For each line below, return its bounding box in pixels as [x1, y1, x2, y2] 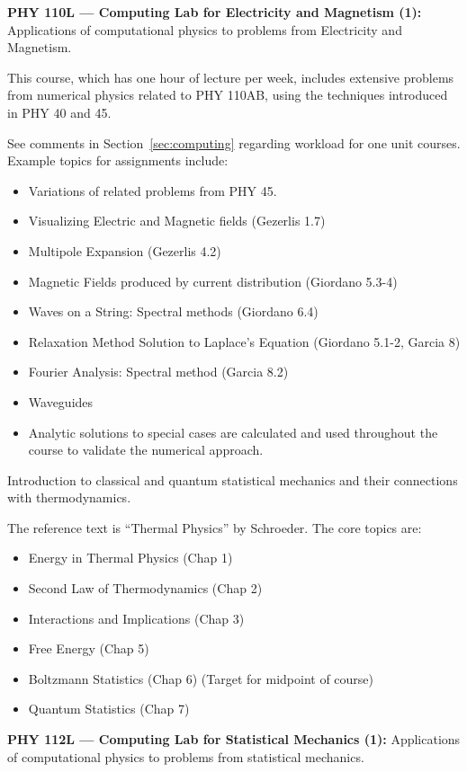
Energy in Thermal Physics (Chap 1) [28, 548, 233, 567]
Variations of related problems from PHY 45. [28, 181, 277, 200]
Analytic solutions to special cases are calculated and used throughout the [28, 422, 438, 441]
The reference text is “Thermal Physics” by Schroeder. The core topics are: [7, 518, 422, 537]
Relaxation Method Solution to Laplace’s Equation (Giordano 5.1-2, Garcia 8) [28, 332, 461, 351]
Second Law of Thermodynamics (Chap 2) [28, 579, 263, 598]
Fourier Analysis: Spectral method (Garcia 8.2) [28, 362, 289, 381]
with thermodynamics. [7, 488, 131, 507]
